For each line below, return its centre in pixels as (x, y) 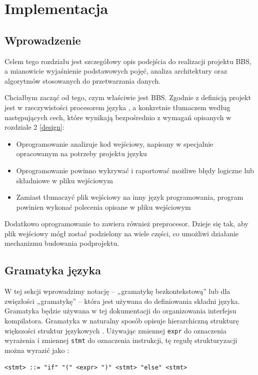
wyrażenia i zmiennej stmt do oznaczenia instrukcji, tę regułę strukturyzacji (121, 340)
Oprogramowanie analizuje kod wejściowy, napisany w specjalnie (115, 143)
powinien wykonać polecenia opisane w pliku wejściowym (103, 207)
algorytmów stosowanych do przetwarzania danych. (83, 80)
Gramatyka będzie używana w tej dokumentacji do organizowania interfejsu (120, 311)
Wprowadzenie (43, 40)
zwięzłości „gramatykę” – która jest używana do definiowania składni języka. (122, 301)
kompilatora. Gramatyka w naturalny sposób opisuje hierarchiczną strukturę (122, 321)
